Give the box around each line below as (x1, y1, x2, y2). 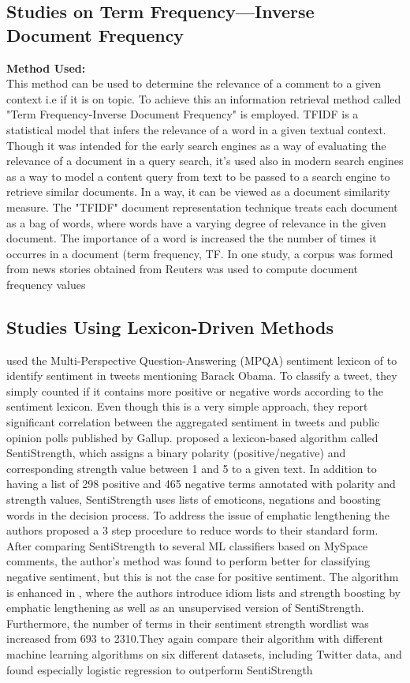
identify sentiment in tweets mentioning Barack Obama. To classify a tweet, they (6, 367, 397, 384)
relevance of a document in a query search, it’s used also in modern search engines (6, 152, 404, 169)
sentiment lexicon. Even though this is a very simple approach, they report (6, 398, 368, 415)
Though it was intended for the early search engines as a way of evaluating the (6, 137, 386, 153)
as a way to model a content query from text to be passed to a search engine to (6, 167, 390, 184)
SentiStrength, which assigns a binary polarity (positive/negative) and (6, 445, 346, 461)
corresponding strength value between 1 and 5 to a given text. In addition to (6, 460, 377, 476)
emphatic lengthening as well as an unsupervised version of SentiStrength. (6, 599, 364, 616)
